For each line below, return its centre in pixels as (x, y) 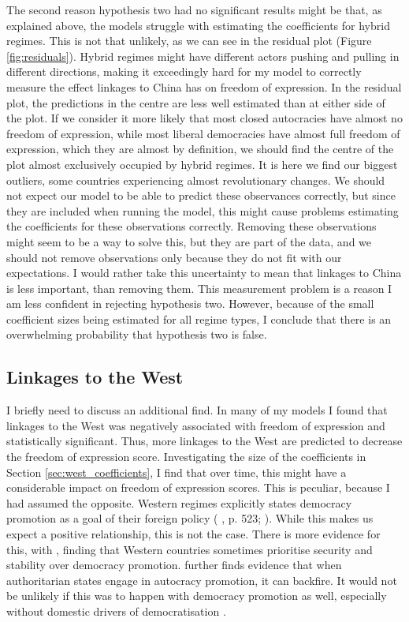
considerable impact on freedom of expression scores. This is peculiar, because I (198, 487)
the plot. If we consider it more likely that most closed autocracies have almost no (204, 118)
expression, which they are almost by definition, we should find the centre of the (200, 149)
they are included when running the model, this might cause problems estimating (203, 210)
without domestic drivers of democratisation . (116, 611)
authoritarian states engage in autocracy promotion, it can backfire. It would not (202, 580)
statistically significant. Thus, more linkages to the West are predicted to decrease (204, 441)
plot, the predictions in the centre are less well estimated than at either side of (196, 102)
